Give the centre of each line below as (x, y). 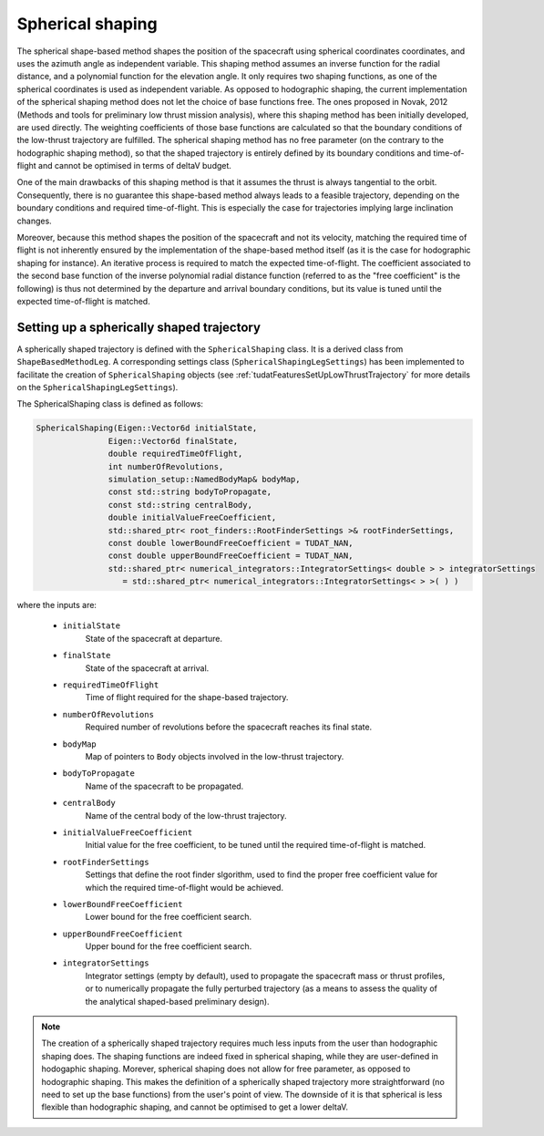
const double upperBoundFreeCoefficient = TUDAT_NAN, (231, 556)
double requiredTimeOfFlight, (175, 454)
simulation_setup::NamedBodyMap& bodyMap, (204, 479)
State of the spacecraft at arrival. (147, 668)
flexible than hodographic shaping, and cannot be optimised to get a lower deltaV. (195, 1107)
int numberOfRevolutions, (166, 466)
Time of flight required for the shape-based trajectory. (187, 697)
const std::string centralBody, (180, 505)
